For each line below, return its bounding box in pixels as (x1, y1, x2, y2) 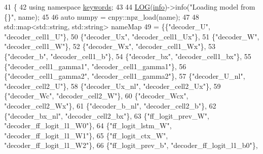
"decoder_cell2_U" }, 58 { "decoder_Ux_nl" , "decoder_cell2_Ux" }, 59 (4, 80, 221, 91)
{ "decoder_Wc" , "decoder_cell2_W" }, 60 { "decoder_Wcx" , (4, 90, 189, 101)
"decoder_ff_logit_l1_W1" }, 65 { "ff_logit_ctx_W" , (4, 130, 168, 140)
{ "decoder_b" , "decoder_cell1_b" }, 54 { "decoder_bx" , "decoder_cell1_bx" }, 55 (4, 50, 251, 61)
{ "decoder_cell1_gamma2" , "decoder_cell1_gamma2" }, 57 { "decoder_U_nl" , (4, 71, 245, 81)
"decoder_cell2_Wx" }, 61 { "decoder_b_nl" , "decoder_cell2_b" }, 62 (4, 100, 216, 111)
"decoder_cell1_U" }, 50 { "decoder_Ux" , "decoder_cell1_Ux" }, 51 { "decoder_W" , (4, 31, 259, 41)
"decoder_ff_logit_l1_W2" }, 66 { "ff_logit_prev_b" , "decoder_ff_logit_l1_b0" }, (4, 140, 258, 150)
